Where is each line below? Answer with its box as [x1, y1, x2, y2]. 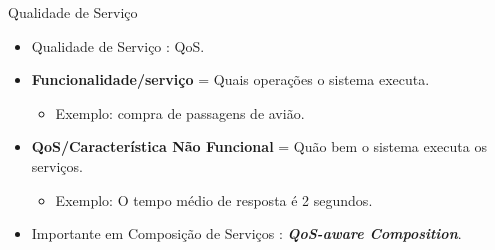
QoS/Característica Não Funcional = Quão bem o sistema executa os [31, 136, 487, 157]
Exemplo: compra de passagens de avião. [55, 102, 305, 123]
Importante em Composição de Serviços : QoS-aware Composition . [31, 223, 462, 244]
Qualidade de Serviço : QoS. [31, 35, 205, 56]
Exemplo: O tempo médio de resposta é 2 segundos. [55, 189, 373, 210]
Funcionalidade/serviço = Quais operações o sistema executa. [31, 69, 430, 90]
